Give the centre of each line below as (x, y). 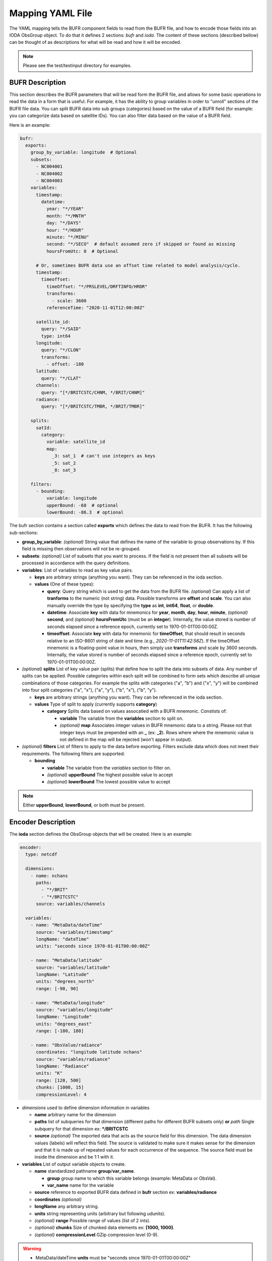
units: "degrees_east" (64, 1024)
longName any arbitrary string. (67, 1207)
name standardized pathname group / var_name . (85, 1171)
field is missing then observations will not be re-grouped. (81, 549)
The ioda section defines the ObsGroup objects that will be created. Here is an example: (101, 834)
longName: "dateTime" (62, 939)
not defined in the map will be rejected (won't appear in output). (126, 739)
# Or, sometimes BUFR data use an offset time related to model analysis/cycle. (138, 265)
